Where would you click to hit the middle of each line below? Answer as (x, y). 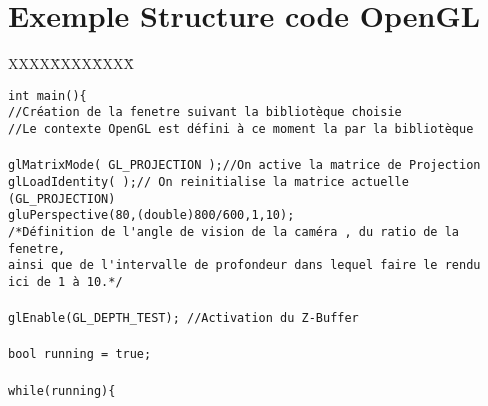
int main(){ (47, 95)
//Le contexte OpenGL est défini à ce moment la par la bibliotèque (241, 129)
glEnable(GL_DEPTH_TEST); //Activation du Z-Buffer (183, 318)
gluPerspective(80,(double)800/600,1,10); (151, 215)
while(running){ (62, 390)
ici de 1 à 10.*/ (65, 281)
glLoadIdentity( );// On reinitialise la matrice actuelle (208, 181)
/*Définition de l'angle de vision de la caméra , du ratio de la (234, 231)
